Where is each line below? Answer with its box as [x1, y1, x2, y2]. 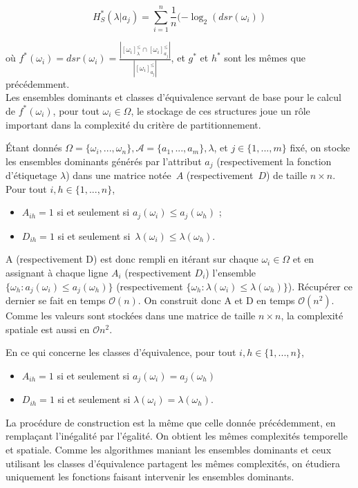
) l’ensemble [205, 265, 256, 279]
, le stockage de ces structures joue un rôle [131, 103, 310, 118]
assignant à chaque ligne [6, 265, 109, 279]
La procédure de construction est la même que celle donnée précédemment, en [6, 415, 336, 429]
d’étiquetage [6, 168, 57, 182]
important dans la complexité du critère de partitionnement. [6, 117, 261, 131]
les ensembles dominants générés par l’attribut [6, 153, 202, 168]
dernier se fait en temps [6, 293, 106, 308]
